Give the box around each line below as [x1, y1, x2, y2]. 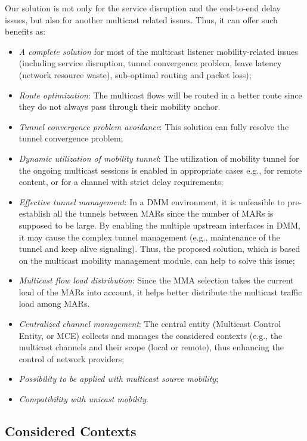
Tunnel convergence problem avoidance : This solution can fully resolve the [18, 120, 289, 132]
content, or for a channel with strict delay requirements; [18, 175, 224, 188]
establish [18, 207, 51, 220]
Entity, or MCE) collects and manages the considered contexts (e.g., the [18, 329, 283, 341]
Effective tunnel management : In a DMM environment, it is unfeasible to [18, 195, 285, 208]
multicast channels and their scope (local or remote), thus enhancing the [18, 341, 284, 353]
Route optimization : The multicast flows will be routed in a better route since [18, 88, 302, 101]
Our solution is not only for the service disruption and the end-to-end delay [5, 2, 281, 14]
